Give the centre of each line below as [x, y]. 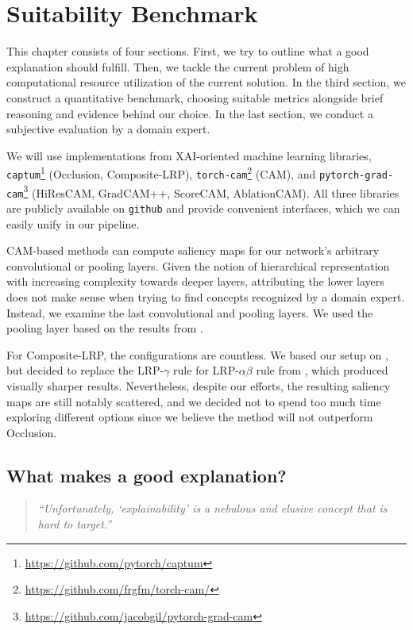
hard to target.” [75, 524]
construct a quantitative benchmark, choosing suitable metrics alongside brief [195, 97]
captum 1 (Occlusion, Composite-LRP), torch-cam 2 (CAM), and [161, 173]
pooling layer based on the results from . [105, 328]
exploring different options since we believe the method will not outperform [190, 417]
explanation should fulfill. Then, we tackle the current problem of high [178, 66]
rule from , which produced [322, 370]
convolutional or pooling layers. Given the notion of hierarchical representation [198, 265]
